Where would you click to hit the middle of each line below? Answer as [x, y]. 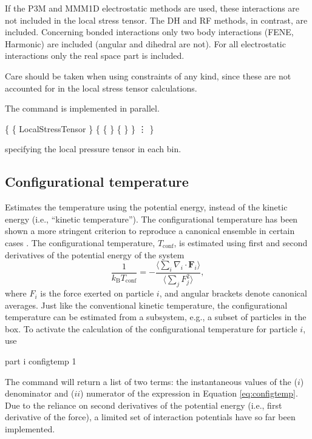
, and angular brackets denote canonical [233, 293]
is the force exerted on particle [97, 293]
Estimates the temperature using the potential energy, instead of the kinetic [146, 207]
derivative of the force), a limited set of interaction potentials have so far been [150, 417]
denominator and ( [40, 393]
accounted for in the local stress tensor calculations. [101, 88]
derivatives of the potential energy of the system [95, 254]
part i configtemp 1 [41, 361]
